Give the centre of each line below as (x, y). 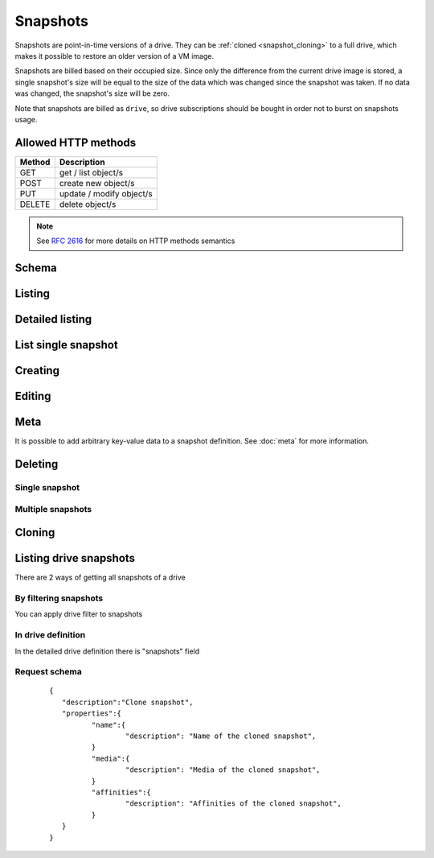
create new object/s (97, 183)
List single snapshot (66, 345)
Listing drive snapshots (75, 558)
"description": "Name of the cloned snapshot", (221, 736)
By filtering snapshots (59, 598)
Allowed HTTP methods (76, 142)
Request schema (48, 672)
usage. (26, 119)
